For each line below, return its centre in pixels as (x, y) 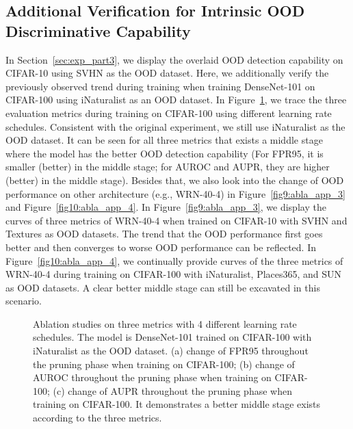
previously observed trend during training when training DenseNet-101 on (160, 86)
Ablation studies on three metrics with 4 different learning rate (165, 323)
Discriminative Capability (98, 30)
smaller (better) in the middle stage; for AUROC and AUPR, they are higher (168, 167)
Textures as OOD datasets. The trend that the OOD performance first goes (164, 234)
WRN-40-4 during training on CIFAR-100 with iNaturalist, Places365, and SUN (174, 274)
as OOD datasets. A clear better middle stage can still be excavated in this (163, 287)
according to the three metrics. (97, 418)
